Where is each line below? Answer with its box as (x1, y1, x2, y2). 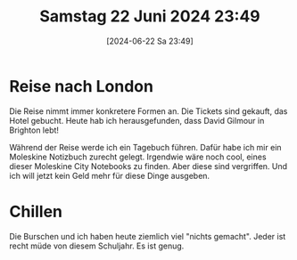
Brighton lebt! (9, 125, 60, 135)
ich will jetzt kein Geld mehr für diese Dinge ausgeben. (9, 170, 210, 181)
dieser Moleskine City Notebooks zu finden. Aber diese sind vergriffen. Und (9, 160, 288, 171)
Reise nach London (9, 76, 154, 96)
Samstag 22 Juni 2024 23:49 (39, 6, 260, 27)
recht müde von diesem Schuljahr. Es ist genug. (9, 240, 185, 251)
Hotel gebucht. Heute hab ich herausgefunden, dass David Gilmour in (9, 115, 265, 126)
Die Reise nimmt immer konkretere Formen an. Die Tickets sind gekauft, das (9, 105, 288, 117)
